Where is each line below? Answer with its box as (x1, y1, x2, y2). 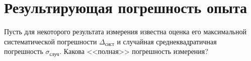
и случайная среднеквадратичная (117, 36, 217, 46)
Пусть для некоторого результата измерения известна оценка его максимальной (4, 26, 246, 37)
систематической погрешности (4, 36, 97, 46)
